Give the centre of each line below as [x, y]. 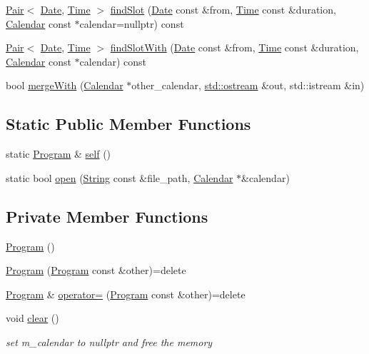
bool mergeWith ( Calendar [65, 85]
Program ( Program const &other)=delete [96, 270]
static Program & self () [59, 154]
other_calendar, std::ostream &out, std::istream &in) [248, 85]
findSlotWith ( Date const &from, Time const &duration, [234, 47]
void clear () [32, 318]
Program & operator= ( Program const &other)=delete [126, 294]
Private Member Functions [107, 216]
